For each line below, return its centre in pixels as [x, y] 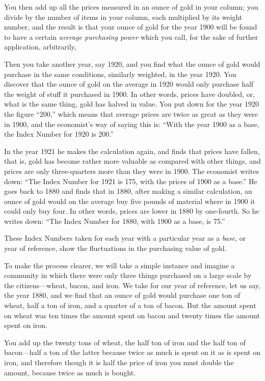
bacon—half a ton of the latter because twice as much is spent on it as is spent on [132, 352]
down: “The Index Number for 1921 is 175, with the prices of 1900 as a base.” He [131, 181]
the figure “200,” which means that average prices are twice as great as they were [131, 113]
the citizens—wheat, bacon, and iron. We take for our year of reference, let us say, [132, 285]
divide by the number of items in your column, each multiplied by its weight [123, 17]
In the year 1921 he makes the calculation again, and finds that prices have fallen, [132, 151]
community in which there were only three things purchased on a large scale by [128, 275]
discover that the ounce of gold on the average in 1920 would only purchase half [129, 84]
